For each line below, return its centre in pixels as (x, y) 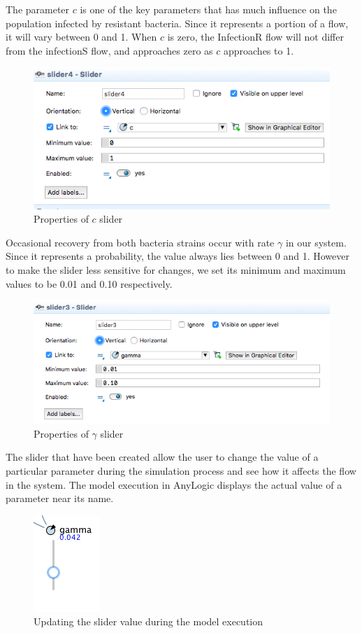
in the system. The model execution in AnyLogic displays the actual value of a (174, 484)
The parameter (38, 9)
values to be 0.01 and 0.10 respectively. (89, 283)
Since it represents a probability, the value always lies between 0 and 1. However (178, 256)
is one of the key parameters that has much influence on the (208, 9)
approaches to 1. (259, 50)
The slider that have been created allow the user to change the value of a (162, 457)
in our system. (316, 242)
